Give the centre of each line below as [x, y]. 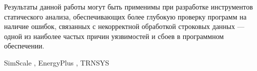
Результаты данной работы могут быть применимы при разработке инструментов [128, 6]
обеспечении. [24, 46]
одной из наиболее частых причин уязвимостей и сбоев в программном [114, 36]
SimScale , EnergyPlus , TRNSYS [57, 62]
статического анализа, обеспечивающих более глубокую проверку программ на [125, 16]
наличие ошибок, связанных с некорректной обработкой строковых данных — [124, 26]
